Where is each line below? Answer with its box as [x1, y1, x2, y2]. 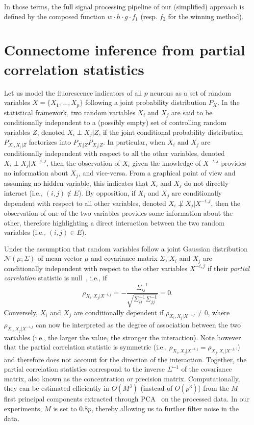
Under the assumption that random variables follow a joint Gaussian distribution [4, 243, 248, 253]
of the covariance [181, 364, 232, 374]
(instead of [140, 383, 173, 393]
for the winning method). [168, 11, 244, 21]
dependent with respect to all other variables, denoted [4, 198, 166, 208]
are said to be [171, 107, 213, 117]
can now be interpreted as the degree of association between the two [36, 320, 241, 330]
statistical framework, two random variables [4, 107, 135, 117]
